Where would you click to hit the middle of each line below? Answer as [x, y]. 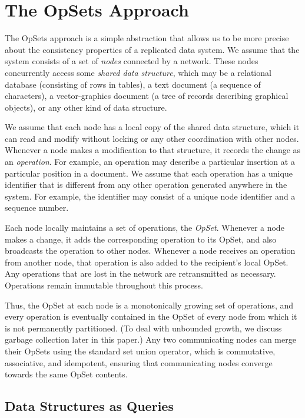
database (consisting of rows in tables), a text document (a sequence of [133, 84]
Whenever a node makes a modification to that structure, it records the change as [153, 150]
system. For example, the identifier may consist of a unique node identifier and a [150, 196]
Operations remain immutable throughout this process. [104, 285]
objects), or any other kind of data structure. [86, 107]
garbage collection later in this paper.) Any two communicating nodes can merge [150, 339]
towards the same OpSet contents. [66, 374]
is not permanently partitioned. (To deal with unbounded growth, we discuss [143, 328]
